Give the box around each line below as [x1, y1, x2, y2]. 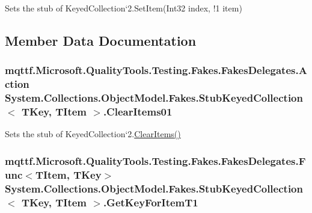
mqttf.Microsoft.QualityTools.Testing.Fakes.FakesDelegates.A [5, 63, 307, 78]
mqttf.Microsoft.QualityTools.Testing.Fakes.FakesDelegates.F [5, 153, 306, 168]
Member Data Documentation [5, 31, 197, 49]
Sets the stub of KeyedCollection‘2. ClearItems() [5, 128, 181, 140]
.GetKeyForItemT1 [103, 194, 198, 209]
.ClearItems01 [103, 104, 173, 119]
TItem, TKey [35, 167, 102, 182]
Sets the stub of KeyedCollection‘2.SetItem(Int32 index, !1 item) [5, 2, 242, 14]
